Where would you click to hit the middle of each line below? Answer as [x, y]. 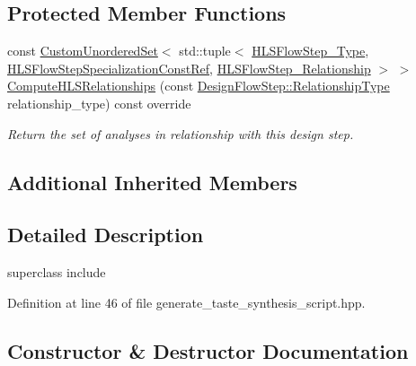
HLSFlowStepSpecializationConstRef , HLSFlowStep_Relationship [189, 68]
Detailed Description [106, 235]
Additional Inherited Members [152, 182]
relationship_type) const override [99, 103]
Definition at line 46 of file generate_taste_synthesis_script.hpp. [186, 302]
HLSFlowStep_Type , [310, 51]
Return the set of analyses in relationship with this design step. [181, 133]
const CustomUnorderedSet [83, 51]
